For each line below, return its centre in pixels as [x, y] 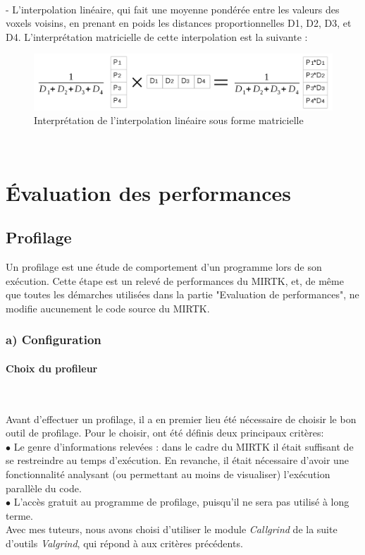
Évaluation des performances [148, 192]
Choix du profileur [52, 368]
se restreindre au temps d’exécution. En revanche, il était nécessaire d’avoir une [177, 460]
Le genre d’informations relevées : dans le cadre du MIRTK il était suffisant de [184, 446]
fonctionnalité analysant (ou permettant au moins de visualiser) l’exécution [168, 474]
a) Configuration [54, 340]
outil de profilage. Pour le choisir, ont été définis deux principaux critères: [165, 433]
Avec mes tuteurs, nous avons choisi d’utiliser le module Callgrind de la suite [172, 529]
